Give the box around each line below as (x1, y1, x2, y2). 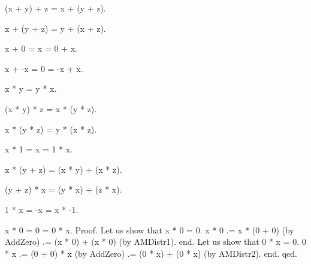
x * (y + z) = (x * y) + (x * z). (5, 163, 122, 175)
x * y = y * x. (5, 82, 57, 95)
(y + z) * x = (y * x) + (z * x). (5, 183, 122, 196)
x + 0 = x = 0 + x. (5, 42, 77, 55)
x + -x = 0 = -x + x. (5, 62, 83, 74)
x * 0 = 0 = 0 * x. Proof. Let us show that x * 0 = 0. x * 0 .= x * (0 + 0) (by (5, 223, 294, 236)
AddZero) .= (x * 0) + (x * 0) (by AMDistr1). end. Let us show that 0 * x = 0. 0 (5, 235, 306, 248)
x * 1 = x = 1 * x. (5, 143, 73, 155)
